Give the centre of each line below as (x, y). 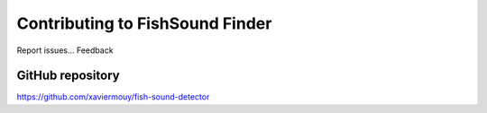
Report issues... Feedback (65, 50)
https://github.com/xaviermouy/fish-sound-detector (113, 97)
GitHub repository (69, 76)
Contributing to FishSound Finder (144, 23)
